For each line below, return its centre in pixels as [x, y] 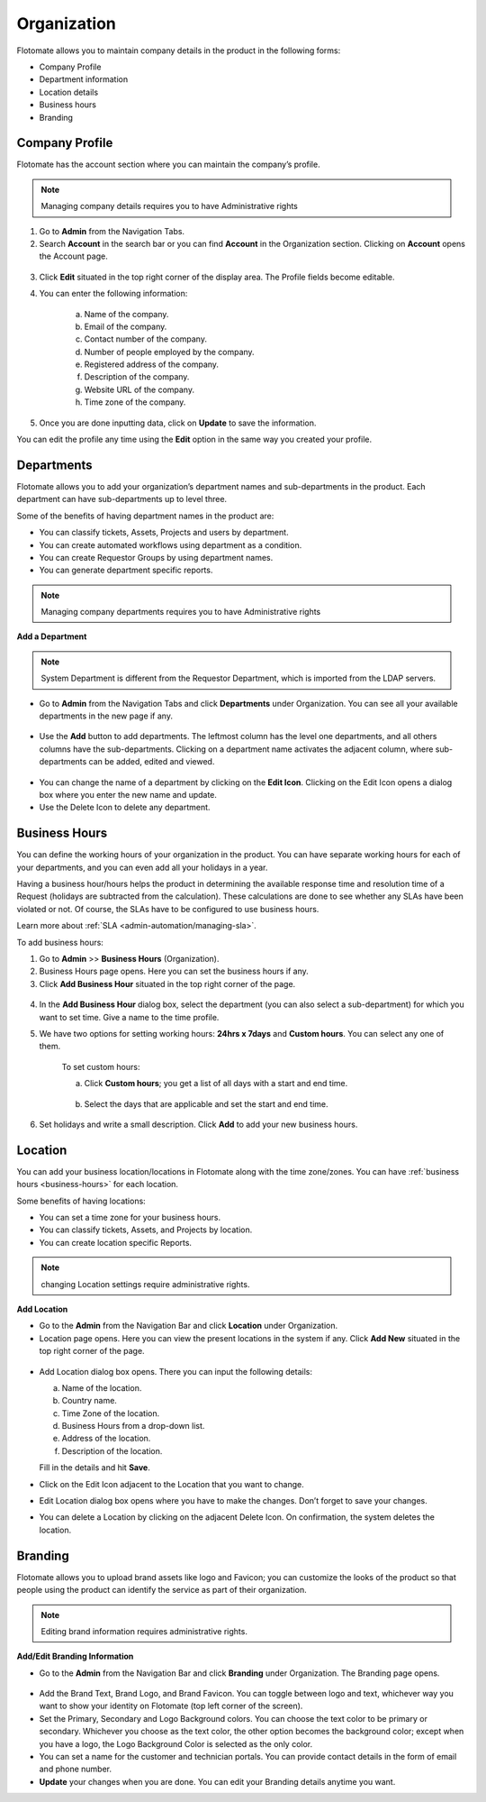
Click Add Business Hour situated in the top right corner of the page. [167, 983]
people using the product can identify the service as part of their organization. [162, 1590]
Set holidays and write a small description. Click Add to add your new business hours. [198, 1124]
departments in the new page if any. [106, 716]
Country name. [89, 1401]
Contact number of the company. [145, 339]
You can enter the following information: [113, 294]
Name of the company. [126, 314]
